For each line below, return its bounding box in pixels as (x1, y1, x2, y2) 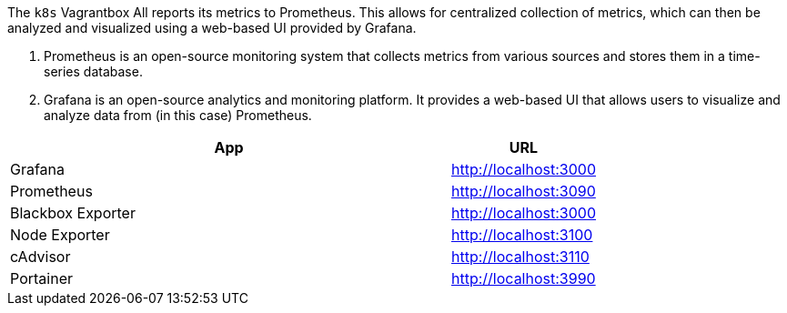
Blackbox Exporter (10, 204, 136, 222)
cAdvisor (10, 247, 71, 266)
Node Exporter (10, 226, 110, 244)
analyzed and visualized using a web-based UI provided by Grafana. (7, 20, 417, 35)
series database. (44, 64, 143, 79)
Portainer (10, 269, 73, 288)
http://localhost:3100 (451, 226, 593, 244)
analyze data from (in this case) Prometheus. (44, 107, 312, 123)
